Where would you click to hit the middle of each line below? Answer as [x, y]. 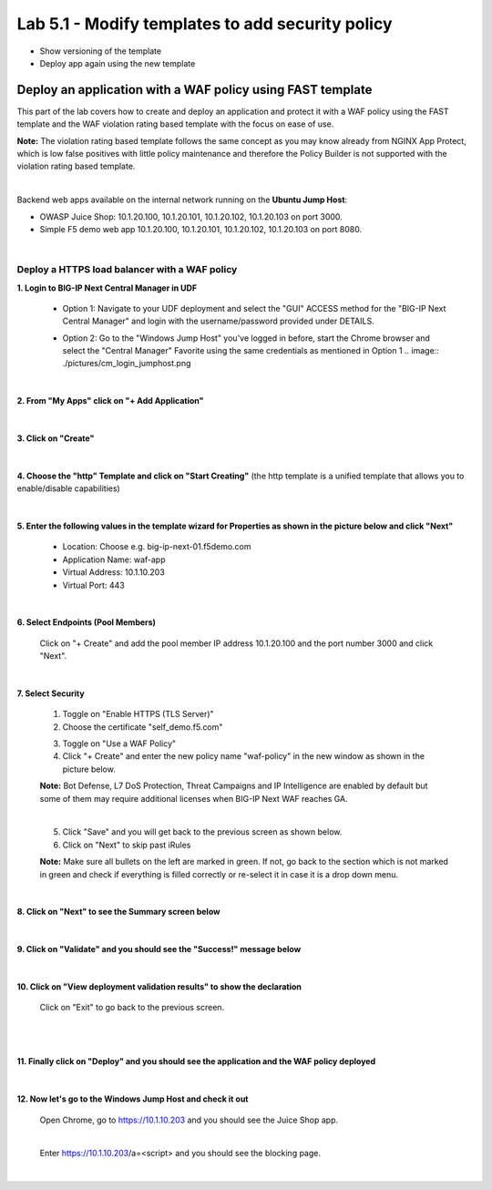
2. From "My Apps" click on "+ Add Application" [110, 401]
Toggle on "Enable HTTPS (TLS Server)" [138, 714]
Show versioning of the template [101, 51]
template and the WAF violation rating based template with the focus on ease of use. [175, 124]
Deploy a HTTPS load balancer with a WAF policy [127, 270]
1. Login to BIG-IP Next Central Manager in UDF [107, 288]
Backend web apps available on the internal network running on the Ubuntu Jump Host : [182, 200]
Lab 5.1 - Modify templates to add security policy [205, 24]
